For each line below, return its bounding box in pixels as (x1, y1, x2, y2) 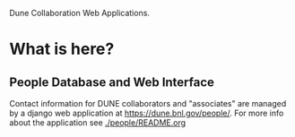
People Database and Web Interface (9, 74, 215, 90)
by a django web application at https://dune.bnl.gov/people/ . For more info (9, 107, 284, 118)
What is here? (9, 39, 115, 59)
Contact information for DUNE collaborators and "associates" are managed (9, 98, 287, 108)
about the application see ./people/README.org (9, 117, 187, 128)
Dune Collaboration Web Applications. (9, 8, 151, 18)
